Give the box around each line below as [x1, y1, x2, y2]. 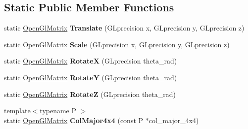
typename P [40, 105, 77, 116]
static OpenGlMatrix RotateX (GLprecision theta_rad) [4, 56, 177, 66]
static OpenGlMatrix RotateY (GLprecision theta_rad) [4, 72, 177, 82]
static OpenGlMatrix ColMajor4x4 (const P [4, 115, 144, 125]
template [4, 105, 31, 116]
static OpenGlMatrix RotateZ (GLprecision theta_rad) [4, 89, 176, 99]
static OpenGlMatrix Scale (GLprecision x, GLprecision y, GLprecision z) [4, 39, 230, 49]
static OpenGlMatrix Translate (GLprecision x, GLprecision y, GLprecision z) [4, 23, 245, 33]
